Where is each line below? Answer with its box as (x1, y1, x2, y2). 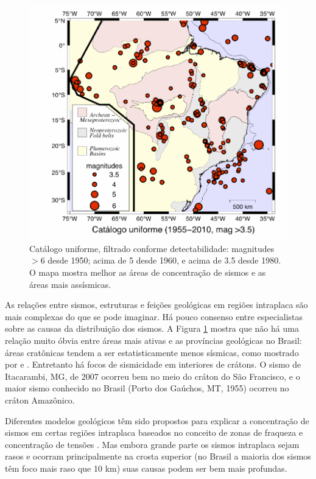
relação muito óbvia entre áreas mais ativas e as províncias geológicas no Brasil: (5, 334, 302, 346)
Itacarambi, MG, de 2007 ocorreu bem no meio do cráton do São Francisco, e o (5, 369, 300, 382)
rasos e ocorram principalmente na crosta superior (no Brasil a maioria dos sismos (5, 450, 311, 463)
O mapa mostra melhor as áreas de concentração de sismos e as (29, 266, 266, 279)
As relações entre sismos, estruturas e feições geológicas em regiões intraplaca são (5, 298, 308, 311)
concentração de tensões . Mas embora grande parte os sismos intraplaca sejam (5, 438, 300, 450)
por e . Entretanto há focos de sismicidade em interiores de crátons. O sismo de (5, 358, 301, 371)
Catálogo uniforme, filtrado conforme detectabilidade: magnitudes (29, 242, 275, 254)
